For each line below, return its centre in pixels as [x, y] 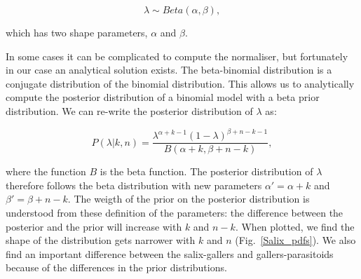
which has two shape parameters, [77, 32]
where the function [46, 171]
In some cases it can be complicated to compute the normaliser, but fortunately [177, 56]
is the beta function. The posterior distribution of [206, 171]
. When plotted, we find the [295, 226]
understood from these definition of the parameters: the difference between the [175, 212]
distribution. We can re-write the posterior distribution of [129, 110]
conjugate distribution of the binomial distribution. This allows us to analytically [180, 83]
